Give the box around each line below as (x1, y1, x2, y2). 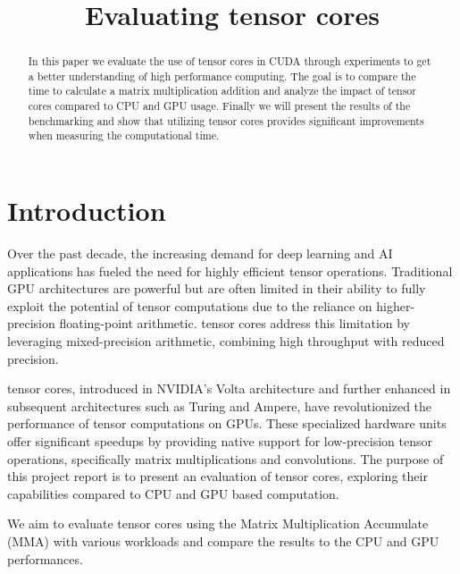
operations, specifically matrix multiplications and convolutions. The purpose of (7, 449, 444, 468)
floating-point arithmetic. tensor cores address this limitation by (59, 314, 411, 333)
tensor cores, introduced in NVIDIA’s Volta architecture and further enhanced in (7, 379, 451, 398)
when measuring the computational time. (28, 128, 220, 143)
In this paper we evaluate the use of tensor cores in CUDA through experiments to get (28, 54, 431, 69)
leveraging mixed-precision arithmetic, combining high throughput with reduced (7, 332, 445, 350)
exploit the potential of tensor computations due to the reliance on (7, 296, 372, 315)
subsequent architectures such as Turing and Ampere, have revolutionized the (7, 396, 432, 415)
